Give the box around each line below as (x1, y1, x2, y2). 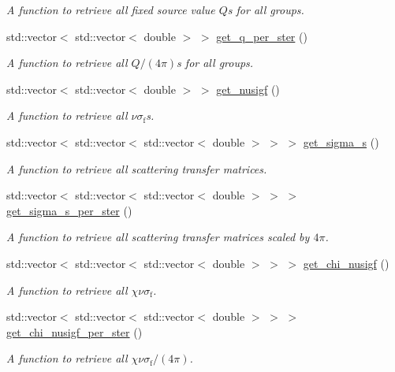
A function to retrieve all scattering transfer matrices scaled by (6, 229, 310, 245)
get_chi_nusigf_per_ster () (6, 323, 143, 340)
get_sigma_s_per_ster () (6, 202, 132, 218)
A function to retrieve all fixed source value (6, 2, 215, 17)
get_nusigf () (216, 80, 280, 97)
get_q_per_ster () (216, 28, 307, 44)
